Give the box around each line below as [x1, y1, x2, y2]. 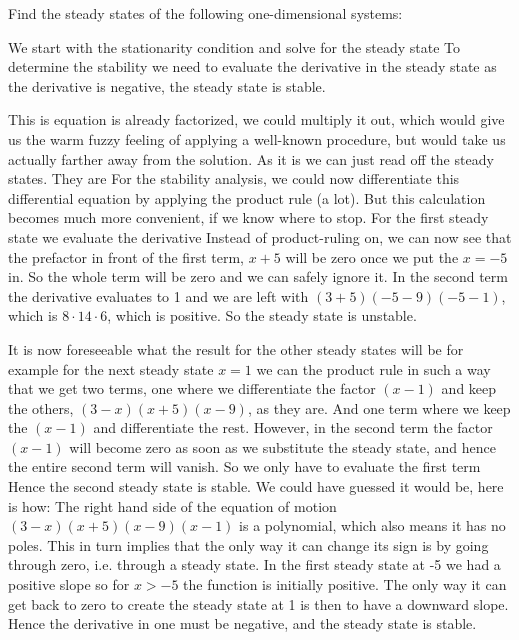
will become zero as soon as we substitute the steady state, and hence [69, 436, 496, 457]
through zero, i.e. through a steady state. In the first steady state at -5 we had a [8, 554, 501, 575]
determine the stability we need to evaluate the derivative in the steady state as [8, 56, 497, 77]
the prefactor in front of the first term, [8, 246, 244, 267]
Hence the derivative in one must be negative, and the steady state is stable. [8, 613, 477, 634]
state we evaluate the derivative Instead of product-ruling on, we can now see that [8, 226, 512, 247]
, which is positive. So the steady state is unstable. [107, 305, 417, 326]
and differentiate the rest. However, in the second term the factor [93, 417, 493, 438]
